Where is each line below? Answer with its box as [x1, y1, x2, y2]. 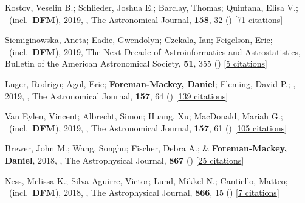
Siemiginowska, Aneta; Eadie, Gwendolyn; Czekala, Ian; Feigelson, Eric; [5, 33, 273, 46]
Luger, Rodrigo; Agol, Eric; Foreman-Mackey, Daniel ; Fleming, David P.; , [5, 77, 296, 90]
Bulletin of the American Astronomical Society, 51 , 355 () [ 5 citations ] [5, 57, 267, 70]
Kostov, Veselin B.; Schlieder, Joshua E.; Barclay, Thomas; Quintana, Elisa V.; [5, 1, 298, 13]
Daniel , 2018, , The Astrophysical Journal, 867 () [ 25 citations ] [5, 153, 244, 166]
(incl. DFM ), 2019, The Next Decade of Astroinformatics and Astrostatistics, [9, 45, 301, 58]
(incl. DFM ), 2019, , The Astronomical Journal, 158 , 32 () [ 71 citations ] [9, 13, 283, 25]
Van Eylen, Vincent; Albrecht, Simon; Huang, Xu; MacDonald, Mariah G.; [5, 110, 283, 122]
